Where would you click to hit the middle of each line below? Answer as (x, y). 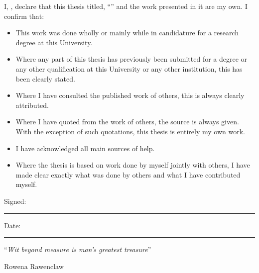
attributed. (32, 105)
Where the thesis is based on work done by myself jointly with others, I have (133, 165)
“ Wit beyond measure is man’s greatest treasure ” (78, 249)
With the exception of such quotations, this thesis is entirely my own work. (130, 131)
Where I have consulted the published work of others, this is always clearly (130, 95)
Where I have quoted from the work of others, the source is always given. (127, 122)
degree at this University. (54, 42)
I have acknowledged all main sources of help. (85, 148)
